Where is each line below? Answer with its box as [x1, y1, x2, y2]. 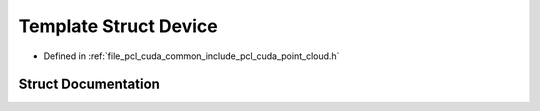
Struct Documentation [18, 76, 160, 93]
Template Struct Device [18, 15, 219, 37]
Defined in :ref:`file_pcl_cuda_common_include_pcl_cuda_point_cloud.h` [43, 50, 340, 62]
